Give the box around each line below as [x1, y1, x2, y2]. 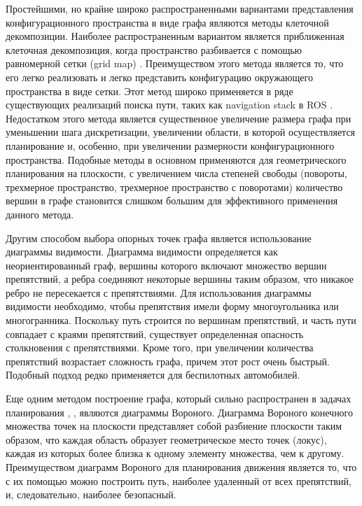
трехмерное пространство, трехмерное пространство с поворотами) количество [6, 179, 343, 194]
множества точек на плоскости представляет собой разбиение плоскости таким [6, 419, 342, 433]
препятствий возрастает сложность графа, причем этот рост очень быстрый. [6, 353, 330, 368]
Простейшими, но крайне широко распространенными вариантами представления [6, 1, 354, 15]
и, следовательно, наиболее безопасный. [6, 487, 176, 502]
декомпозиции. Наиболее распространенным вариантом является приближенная [6, 29, 344, 43]
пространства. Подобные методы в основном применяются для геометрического [6, 152, 347, 167]
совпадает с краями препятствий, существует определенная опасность [6, 326, 304, 341]
